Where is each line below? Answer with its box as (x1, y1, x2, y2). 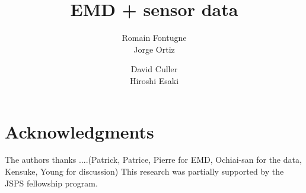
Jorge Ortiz (133, 43, 175, 55)
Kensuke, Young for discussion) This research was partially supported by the (5, 165, 284, 178)
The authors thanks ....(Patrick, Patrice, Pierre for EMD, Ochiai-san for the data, (5, 153, 302, 166)
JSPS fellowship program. (5, 176, 98, 189)
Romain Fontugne (122, 31, 187, 44)
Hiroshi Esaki (129, 74, 179, 86)
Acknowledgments (5, 119, 154, 143)
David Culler (130, 63, 178, 75)
